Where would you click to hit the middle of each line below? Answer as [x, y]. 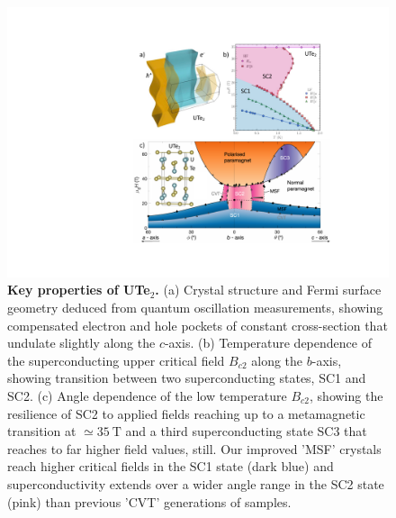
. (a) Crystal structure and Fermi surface [268, 290]
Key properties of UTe [79, 290]
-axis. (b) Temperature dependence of [268, 343]
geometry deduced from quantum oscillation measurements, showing [195, 307]
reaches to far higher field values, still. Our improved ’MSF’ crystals [194, 448]
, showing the [346, 395]
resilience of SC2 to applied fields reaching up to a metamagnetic [186, 413]
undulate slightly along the [81, 343]
